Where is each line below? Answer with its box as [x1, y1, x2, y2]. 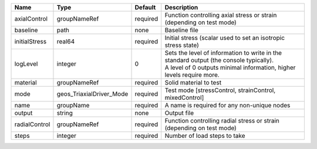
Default [134, 4, 156, 11]
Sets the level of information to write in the [164, 49, 282, 57]
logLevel [14, 60, 38, 67]
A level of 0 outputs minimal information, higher [164, 63, 296, 72]
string [56, 109, 73, 117]
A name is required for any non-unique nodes [164, 101, 291, 109]
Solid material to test [164, 79, 222, 86]
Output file [164, 109, 194, 117]
